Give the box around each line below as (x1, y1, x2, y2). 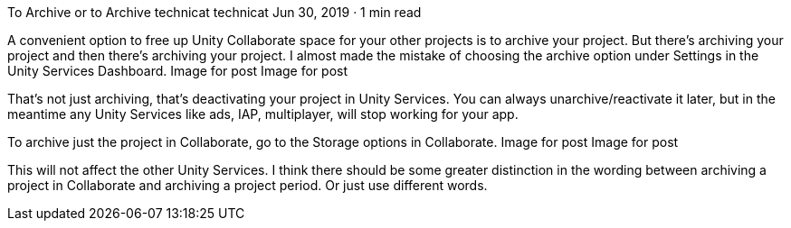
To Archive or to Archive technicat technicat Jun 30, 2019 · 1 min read (7, 5, 422, 20)
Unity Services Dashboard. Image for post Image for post (7, 63, 348, 78)
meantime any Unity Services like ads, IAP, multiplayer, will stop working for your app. (7, 106, 519, 122)
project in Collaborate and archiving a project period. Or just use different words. (7, 178, 488, 193)
